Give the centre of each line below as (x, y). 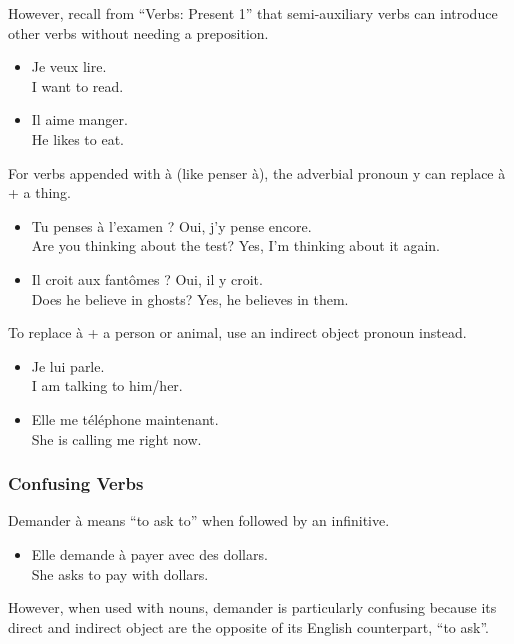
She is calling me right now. (116, 438)
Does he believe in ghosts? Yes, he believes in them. (190, 298)
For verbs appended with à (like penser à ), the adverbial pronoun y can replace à (257, 172)
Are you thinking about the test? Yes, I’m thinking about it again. (235, 245)
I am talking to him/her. (107, 385)
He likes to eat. (78, 138)
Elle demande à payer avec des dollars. (149, 553)
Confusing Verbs (76, 483)
